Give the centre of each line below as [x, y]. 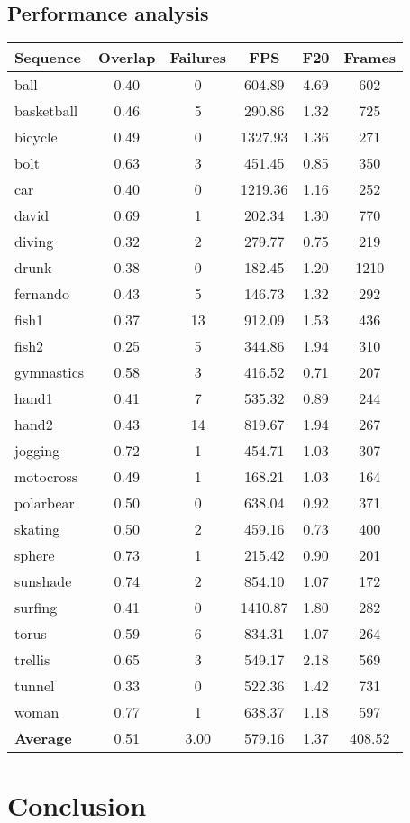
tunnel [35, 686]
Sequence [48, 58]
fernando [42, 294]
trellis [32, 660]
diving [34, 242]
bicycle [36, 137]
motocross [46, 477]
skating [37, 529]
